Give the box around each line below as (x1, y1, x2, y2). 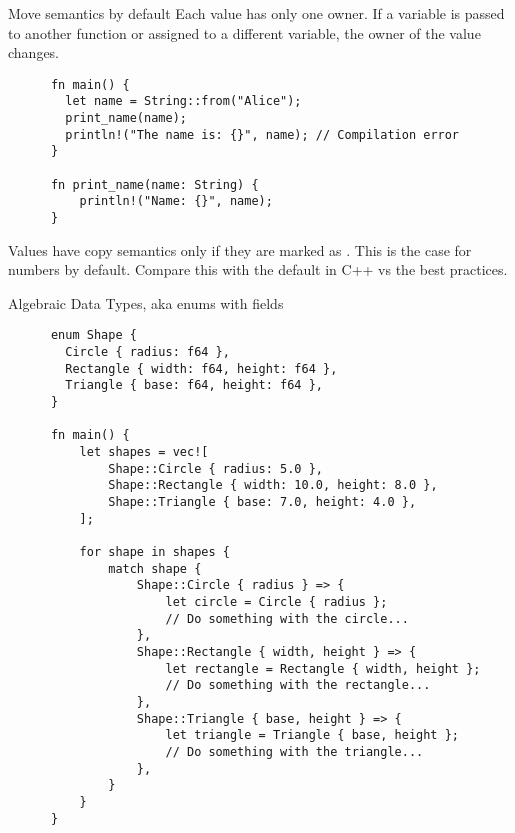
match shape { (108, 561, 202, 576)
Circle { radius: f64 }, (65, 345, 230, 360)
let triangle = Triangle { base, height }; (165, 728, 460, 743)
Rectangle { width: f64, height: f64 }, (65, 361, 338, 376)
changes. (8, 42, 60, 63)
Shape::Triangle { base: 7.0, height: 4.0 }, (108, 495, 417, 510)
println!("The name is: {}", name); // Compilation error (65, 127, 460, 142)
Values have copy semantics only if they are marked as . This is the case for (8, 239, 472, 260)
